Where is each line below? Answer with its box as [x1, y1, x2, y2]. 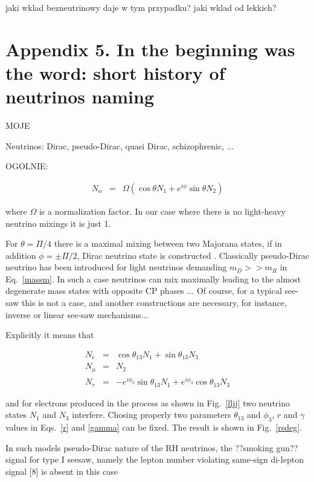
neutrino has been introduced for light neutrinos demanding [5, 261, 227, 273]
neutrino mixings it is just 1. [5, 217, 111, 229]
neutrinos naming [5, 84, 154, 109]
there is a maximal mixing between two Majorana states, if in [54, 237, 282, 250]
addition [5, 249, 36, 261]
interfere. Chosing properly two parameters [72, 408, 231, 421]
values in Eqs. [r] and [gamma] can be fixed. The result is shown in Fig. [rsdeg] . [5, 421, 303, 434]
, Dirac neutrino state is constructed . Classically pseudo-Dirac [77, 249, 309, 261]
